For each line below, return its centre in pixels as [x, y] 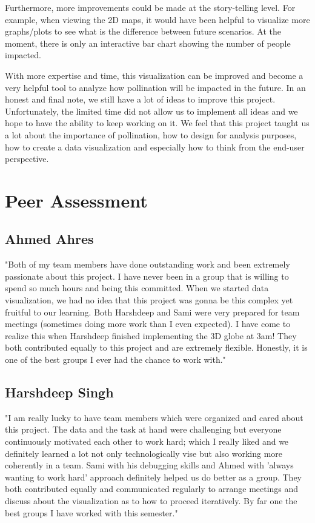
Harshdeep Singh [59, 392]
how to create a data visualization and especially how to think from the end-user [155, 147]
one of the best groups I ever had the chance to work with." [115, 359]
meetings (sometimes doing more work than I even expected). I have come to [148, 324]
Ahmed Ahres [49, 239]
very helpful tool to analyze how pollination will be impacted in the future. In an [155, 87]
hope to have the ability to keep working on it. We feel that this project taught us [157, 123]
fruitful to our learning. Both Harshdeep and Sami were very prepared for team [152, 312]
